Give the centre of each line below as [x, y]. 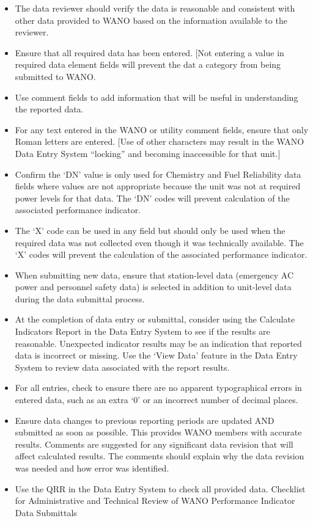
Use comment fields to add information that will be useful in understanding [156, 97]
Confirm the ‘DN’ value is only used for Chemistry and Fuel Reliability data [158, 174]
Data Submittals [46, 512]
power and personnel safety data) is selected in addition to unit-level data [153, 287]
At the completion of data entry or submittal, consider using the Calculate [155, 319]
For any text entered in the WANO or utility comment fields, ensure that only [162, 129]
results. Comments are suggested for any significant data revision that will [154, 444]
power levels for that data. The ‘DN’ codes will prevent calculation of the [152, 198]
